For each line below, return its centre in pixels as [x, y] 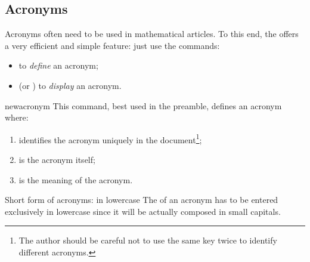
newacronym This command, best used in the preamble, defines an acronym [143, 105]
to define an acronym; [58, 65]
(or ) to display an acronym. [70, 85]
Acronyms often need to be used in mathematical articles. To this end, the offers [152, 34]
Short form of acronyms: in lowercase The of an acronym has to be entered [142, 200]
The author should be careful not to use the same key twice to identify [148, 240]
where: [17, 117]
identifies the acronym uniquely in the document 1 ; [110, 138]
